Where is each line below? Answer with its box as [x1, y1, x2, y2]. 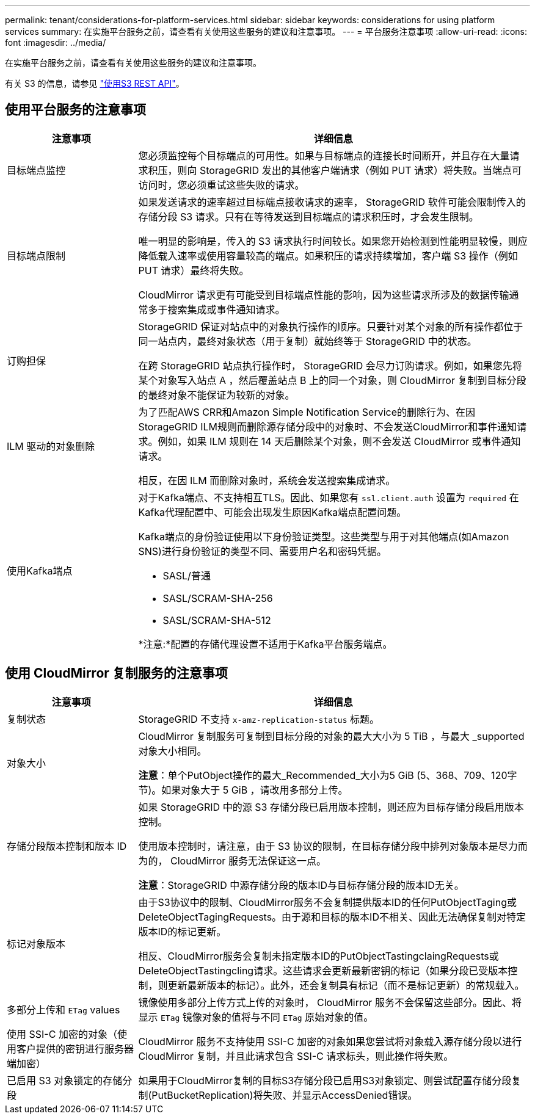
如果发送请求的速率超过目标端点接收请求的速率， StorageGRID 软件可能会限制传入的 [138, 195, 526, 208]
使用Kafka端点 [7, 564, 73, 577]
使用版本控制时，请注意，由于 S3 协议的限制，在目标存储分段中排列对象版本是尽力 [138, 839, 518, 852]
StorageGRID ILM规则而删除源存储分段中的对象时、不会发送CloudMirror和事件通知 [138, 420, 517, 433]
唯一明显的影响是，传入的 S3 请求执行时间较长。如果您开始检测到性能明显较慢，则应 [138, 234, 528, 247]
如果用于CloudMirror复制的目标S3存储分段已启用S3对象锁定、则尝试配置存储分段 [138, 1074, 512, 1087]
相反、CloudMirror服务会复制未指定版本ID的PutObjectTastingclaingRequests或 [138, 949, 499, 962]
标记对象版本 [7, 937, 66, 950]
